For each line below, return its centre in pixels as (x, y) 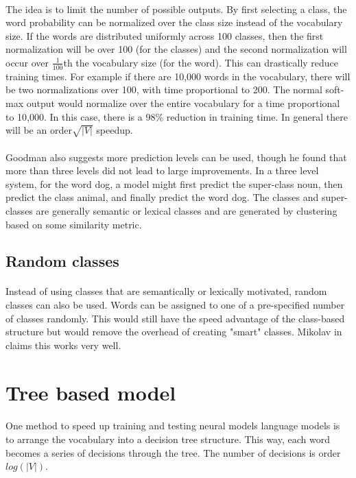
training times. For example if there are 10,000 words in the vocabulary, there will (178, 76)
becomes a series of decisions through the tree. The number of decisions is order (173, 452)
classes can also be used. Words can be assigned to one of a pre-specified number (175, 305)
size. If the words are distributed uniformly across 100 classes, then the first (165, 35)
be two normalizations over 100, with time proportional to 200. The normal (164, 89)
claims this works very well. (63, 345)
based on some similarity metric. (74, 224)
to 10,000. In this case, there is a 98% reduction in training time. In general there (177, 116)
